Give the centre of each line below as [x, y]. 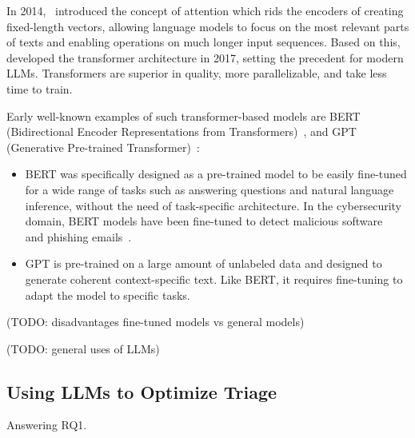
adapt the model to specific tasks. [108, 295]
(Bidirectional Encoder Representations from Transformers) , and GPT [182, 131]
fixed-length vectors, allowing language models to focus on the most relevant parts [208, 26]
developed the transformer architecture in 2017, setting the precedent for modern [205, 57]
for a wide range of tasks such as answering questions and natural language [209, 189]
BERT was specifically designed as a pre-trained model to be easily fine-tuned [216, 174]
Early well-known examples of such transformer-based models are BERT [184, 115]
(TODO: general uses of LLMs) [83, 348]
